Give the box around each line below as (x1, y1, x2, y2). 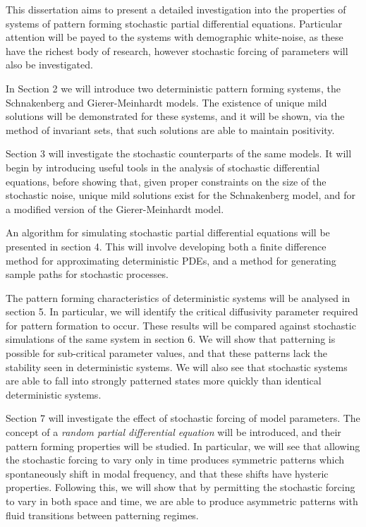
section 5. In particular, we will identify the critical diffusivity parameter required (6, 304, 358, 319)
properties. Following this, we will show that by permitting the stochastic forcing (6, 480, 355, 495)
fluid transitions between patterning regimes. (6, 507, 199, 522)
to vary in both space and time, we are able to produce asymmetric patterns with (6, 494, 358, 508)
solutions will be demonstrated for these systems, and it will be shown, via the (6, 109, 345, 123)
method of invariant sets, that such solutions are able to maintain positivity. (6, 122, 335, 137)
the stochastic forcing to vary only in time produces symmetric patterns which (6, 452, 345, 467)
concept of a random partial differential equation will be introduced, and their (6, 425, 341, 440)
